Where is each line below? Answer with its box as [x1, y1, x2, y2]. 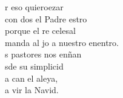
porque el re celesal [5, 24, 76, 37]
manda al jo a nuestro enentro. [5, 36, 119, 48]
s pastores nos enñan [5, 48, 82, 60]
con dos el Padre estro [5, 12, 87, 25]
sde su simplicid [5, 59, 64, 72]
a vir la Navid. [5, 83, 59, 96]
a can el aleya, [5, 71, 58, 84]
